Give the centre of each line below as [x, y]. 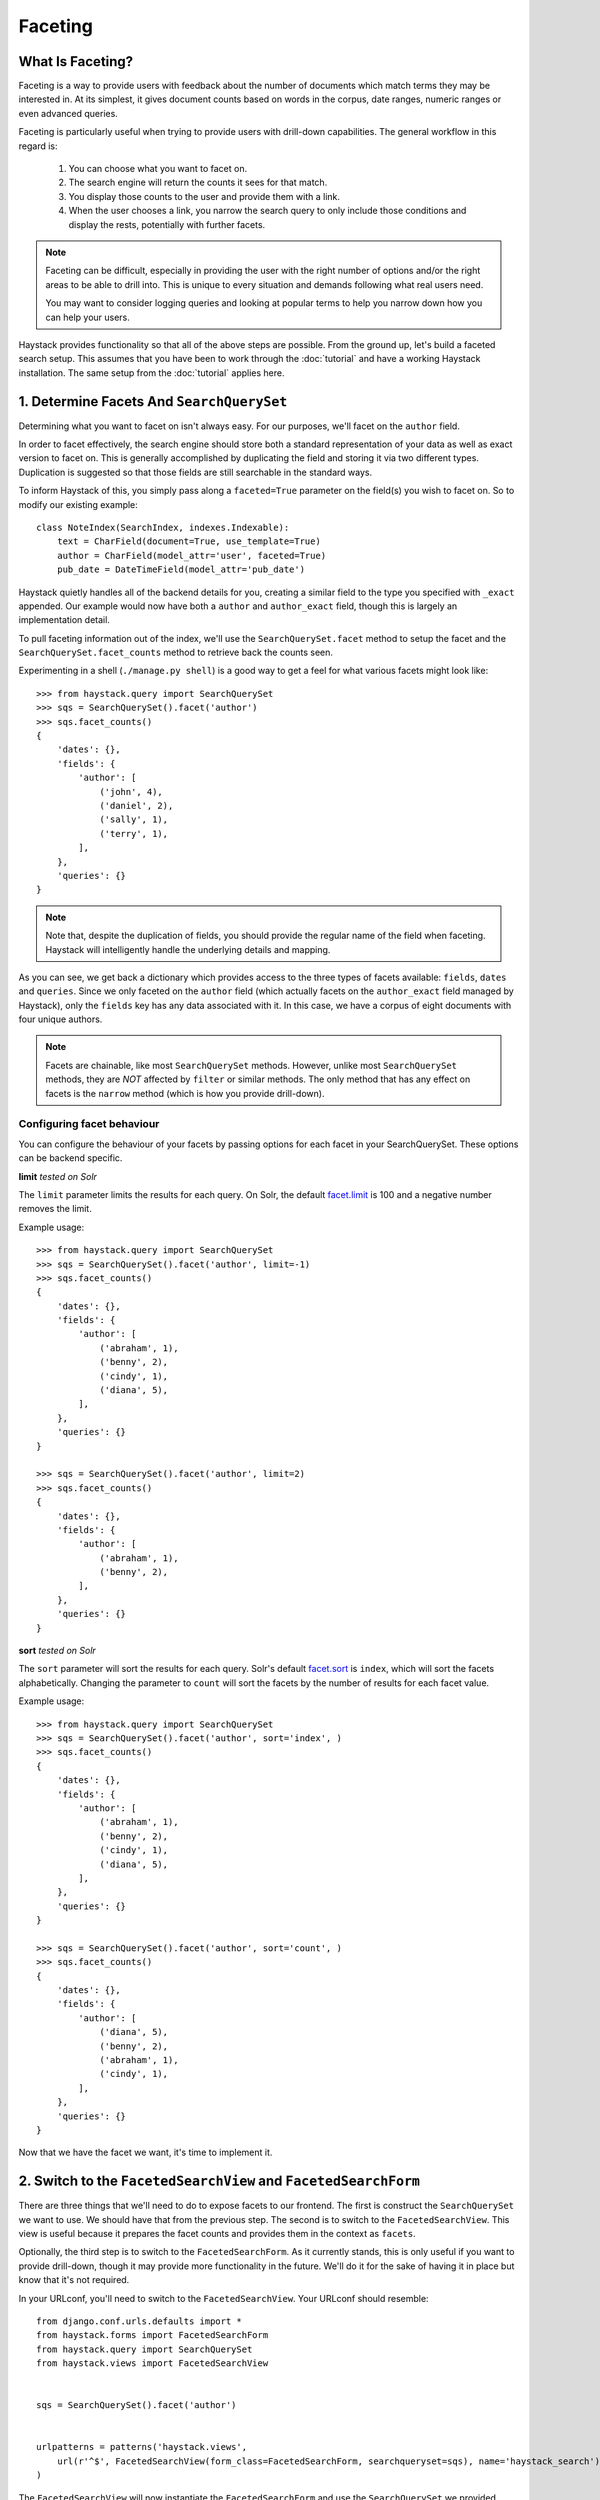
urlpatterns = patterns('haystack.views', [142, 2447]
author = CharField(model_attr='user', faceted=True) [191, 555]
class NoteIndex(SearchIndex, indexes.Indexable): [163, 527]
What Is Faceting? [76, 61]
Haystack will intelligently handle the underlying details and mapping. [188, 949]
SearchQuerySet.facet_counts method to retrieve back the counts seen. [176, 652]
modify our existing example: [78, 504]
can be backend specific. [70, 1158]
